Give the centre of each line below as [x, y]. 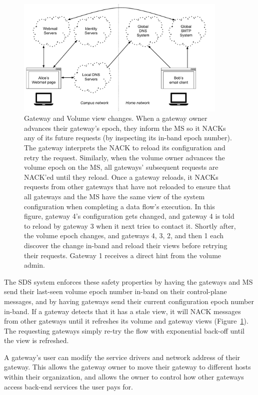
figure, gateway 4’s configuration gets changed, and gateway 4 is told [129, 216]
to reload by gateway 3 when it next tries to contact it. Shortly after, [130, 225]
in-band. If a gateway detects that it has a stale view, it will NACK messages [122, 311]
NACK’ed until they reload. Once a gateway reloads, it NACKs [121, 177]
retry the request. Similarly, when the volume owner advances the [124, 157]
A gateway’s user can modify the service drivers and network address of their [122, 357]
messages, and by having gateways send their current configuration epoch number [129, 301]
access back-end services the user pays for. [68, 386]
